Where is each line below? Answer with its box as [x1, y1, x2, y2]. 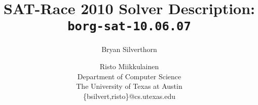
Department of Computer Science [77, 71, 181, 81]
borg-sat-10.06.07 [67, 19, 191, 34]
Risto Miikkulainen [99, 61, 159, 72]
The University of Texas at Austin [76, 81, 182, 91]
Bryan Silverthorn [101, 44, 157, 55]
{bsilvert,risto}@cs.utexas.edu [83, 90, 175, 101]
